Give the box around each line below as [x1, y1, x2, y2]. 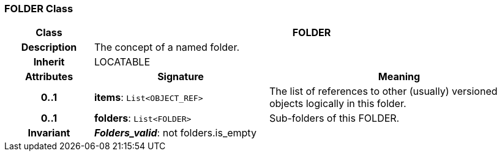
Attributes [24, 70, 73, 83]
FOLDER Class [4, 2, 73, 15]
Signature [157, 70, 204, 83]
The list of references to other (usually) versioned [269, 85, 498, 98]
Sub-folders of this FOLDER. [269, 112, 400, 125]
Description [21, 41, 77, 54]
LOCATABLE [94, 56, 151, 69]
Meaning [378, 70, 421, 83]
